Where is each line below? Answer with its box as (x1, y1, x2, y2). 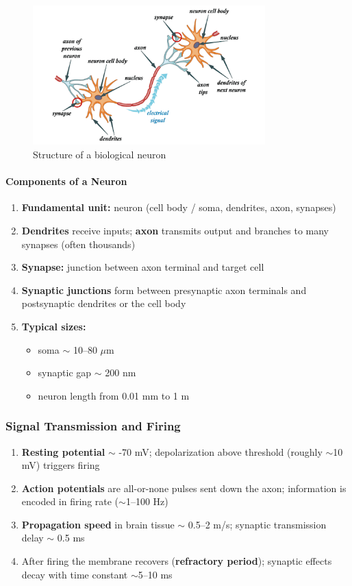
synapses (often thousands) (21, 236, 136, 251)
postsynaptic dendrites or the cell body (21, 296, 186, 310)
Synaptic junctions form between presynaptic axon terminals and (21, 282, 307, 297)
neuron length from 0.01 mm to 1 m (38, 388, 190, 402)
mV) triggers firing (21, 458, 100, 472)
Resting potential (21, 444, 105, 459)
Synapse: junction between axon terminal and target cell (21, 260, 264, 274)
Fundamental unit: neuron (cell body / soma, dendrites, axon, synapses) (21, 200, 336, 215)
